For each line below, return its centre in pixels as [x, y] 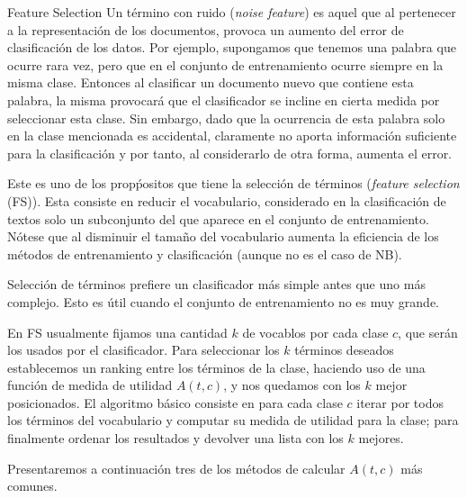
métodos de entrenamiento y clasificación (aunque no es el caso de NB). [205, 254]
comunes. [32, 486]
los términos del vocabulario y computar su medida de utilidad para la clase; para [233, 420]
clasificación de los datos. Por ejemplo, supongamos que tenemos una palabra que [232, 47]
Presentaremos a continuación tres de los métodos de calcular [176, 468]
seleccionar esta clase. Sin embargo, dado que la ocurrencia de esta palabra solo [226, 118]
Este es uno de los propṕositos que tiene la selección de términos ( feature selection [233, 183]
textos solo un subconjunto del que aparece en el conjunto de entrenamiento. [218, 218]
